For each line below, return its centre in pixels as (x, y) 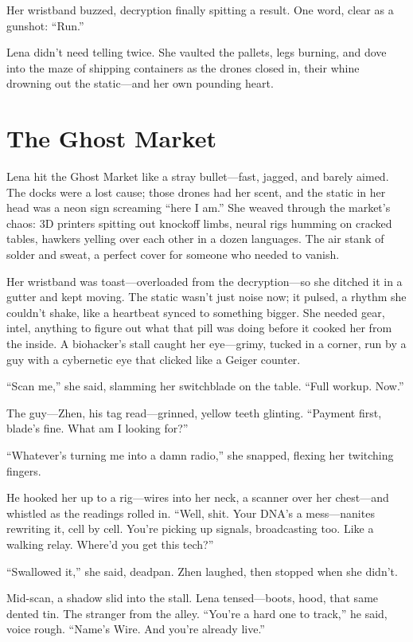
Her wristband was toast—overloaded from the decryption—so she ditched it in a (205, 281)
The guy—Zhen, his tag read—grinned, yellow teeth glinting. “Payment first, (194, 412)
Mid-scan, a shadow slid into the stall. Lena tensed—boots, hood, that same (193, 598)
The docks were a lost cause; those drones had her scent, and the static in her (196, 192)
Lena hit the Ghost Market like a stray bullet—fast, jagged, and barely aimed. (198, 176)
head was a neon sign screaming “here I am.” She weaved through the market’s (199, 207)
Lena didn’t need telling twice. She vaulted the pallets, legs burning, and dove (197, 52)
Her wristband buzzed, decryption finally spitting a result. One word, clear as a (200, 10)
